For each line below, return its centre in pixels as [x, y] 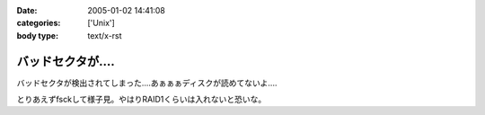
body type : [37, 35]
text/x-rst [105, 35]
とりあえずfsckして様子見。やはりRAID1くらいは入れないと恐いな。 [141, 100]
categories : [39, 23]
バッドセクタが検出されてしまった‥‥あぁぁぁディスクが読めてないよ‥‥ [147, 83]
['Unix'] [101, 23]
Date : [27, 10]
